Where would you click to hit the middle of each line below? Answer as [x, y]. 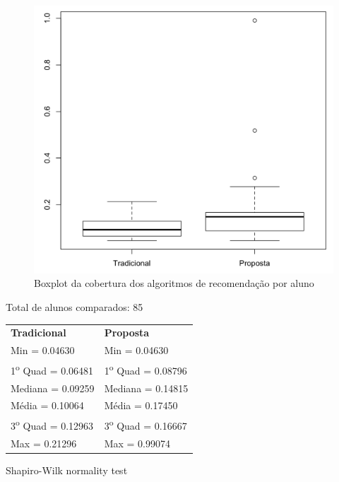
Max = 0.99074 [137, 443]
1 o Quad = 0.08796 [145, 369]
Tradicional [38, 333]
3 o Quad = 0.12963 [52, 424]
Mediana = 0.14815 [146, 388]
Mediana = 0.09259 [53, 388]
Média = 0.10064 [47, 405]
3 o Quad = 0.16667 [145, 424]
